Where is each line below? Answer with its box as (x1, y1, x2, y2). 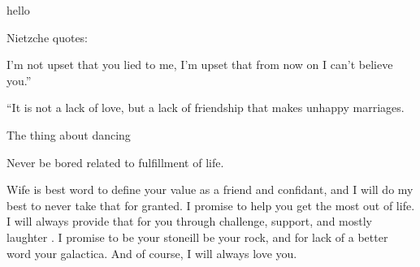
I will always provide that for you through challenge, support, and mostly (6, 213, 372, 230)
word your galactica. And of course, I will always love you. (6, 244, 297, 261)
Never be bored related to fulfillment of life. (6, 153, 224, 170)
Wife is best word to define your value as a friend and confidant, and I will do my (6, 181, 414, 198)
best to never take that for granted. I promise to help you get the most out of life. (6, 196, 415, 213)
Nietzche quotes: (6, 28, 89, 45)
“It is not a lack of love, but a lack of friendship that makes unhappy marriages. (6, 99, 405, 116)
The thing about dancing (6, 126, 131, 143)
